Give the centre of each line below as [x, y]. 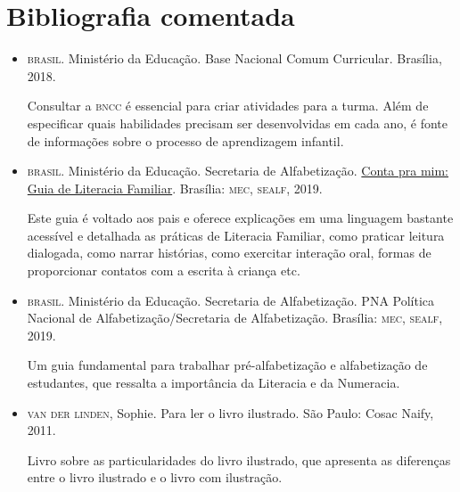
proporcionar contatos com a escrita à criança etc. [164, 271]
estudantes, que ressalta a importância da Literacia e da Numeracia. [214, 383]
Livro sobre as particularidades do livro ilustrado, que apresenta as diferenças [239, 459]
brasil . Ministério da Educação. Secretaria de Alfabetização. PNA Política [231, 300]
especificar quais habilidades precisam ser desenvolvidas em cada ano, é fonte [237, 123]
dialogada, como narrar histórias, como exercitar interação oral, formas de [229, 253]
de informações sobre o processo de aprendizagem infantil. [185, 140]
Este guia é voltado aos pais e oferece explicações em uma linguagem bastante [240, 218]
